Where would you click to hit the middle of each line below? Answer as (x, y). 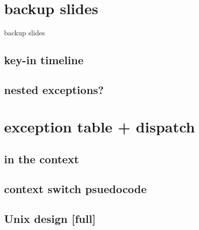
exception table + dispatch (100, 127)
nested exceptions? (54, 89)
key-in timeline (44, 60)
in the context (42, 159)
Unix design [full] (50, 218)
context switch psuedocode (76, 188)
